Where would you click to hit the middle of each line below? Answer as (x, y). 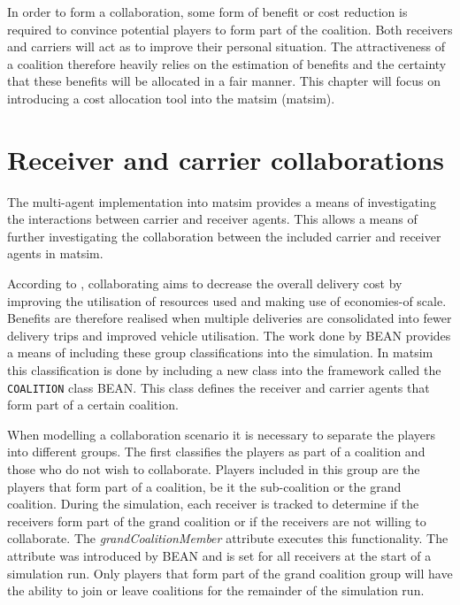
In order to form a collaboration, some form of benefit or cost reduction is (207, 11)
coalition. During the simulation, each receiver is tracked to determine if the (213, 504)
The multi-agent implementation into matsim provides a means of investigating (222, 201)
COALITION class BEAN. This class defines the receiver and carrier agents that (218, 387)
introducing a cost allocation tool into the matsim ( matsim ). (171, 98)
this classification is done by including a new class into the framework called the (224, 370)
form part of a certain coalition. (93, 405)
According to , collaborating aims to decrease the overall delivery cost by (205, 283)
